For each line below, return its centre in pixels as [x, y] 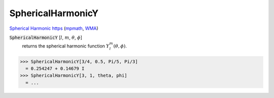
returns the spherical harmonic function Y [66, 46]
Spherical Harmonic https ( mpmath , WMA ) [54, 28]
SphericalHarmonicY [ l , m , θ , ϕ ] [46, 37]
